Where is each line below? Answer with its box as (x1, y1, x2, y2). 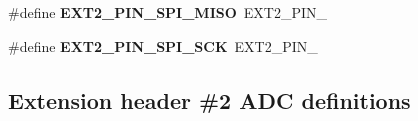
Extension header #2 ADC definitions (8, 84, 411, 115)
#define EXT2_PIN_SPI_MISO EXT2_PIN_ (8, 2, 328, 22)
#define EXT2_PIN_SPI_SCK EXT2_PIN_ (8, 35, 318, 56)
